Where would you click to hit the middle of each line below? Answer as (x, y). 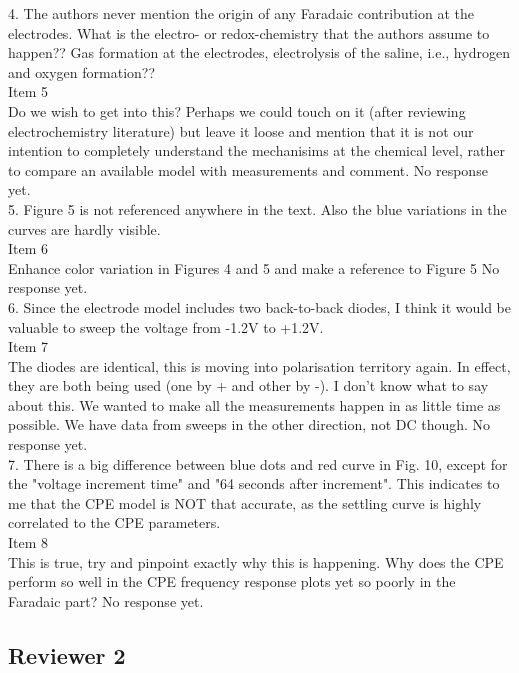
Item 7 (28, 346)
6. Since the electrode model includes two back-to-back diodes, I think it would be (260, 306)
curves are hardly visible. (84, 228)
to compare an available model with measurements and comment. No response (248, 169)
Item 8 (28, 542)
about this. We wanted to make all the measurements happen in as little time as (254, 404)
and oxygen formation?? (82, 71)
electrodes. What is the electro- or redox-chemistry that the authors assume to (249, 32)
